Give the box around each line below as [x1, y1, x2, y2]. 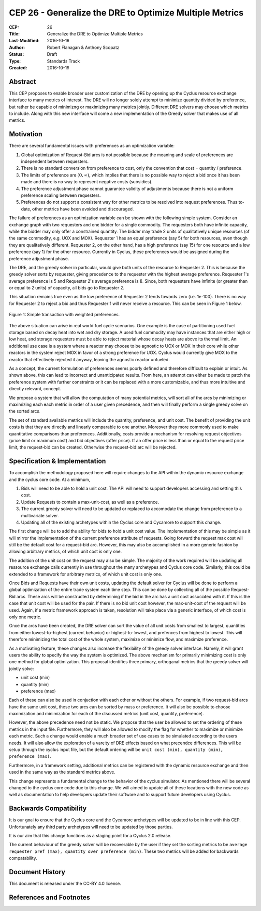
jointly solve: [9, 666, 34, 671]
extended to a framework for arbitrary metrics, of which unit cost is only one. [9, 571, 162, 577]
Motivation [9, 130, 43, 138]
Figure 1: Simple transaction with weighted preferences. [9, 312, 120, 318]
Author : [9, 44, 25, 50]
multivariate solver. [21, 512, 59, 518]
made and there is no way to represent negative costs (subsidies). [21, 179, 153, 185]
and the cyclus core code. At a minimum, [9, 477, 90, 482]
